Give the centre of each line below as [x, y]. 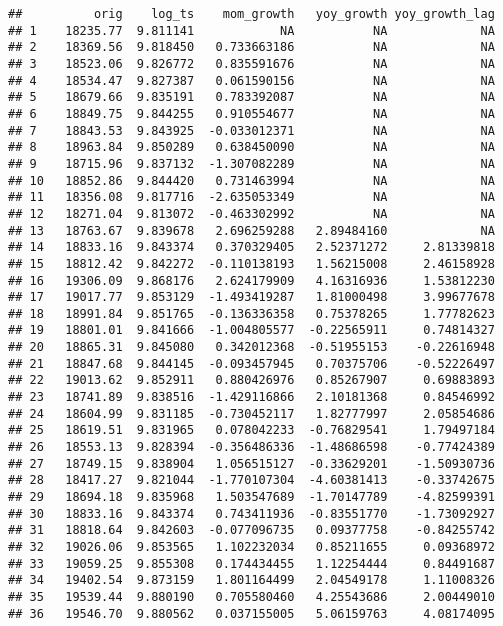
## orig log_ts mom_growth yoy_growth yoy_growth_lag [251, 14]
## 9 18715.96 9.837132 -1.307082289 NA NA [251, 163]
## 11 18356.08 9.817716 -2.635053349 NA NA [251, 197]
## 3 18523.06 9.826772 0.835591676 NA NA [251, 63]
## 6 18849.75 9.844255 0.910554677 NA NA [251, 113]
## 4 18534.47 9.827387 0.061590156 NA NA [251, 80]
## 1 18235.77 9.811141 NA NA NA [251, 30]
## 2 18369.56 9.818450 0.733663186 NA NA [251, 47]
